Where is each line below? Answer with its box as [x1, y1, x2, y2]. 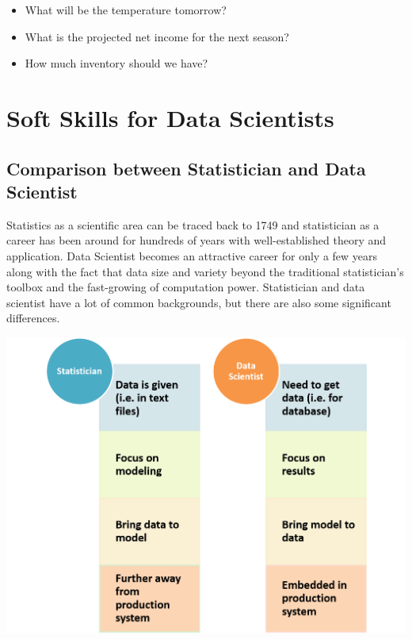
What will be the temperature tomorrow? [25, 2, 227, 17]
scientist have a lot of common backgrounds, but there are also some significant [6, 294, 391, 310]
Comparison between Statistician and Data [6, 156, 366, 180]
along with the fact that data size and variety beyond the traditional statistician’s [6, 263, 404, 279]
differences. [6, 310, 60, 326]
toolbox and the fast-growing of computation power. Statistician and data [6, 279, 365, 295]
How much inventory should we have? [25, 55, 208, 71]
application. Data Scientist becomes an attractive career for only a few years [6, 247, 378, 264]
